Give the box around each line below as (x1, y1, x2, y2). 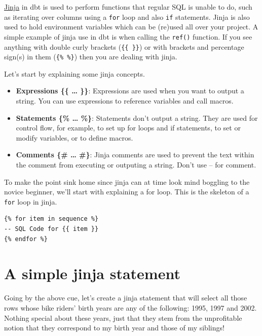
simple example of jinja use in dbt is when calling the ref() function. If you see (4, 31, 252, 42)
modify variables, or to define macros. (16, 132, 133, 143)
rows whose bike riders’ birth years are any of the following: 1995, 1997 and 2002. (4, 302, 257, 313)
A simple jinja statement (4, 263, 180, 284)
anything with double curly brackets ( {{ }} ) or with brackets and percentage (4, 41, 244, 52)
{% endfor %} (4, 235, 48, 243)
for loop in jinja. (4, 196, 57, 207)
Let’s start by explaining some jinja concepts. (4, 68, 145, 79)
